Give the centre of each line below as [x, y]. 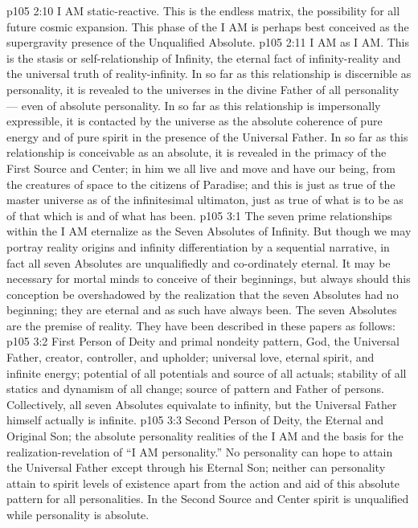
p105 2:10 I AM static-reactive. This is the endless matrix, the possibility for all [203, 10]
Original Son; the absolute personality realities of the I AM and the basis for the [205, 436]
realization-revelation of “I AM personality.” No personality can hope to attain [200, 451]
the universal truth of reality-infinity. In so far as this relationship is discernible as [209, 74]
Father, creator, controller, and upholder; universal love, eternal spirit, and [191, 357]
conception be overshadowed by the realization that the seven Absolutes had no [203, 294]
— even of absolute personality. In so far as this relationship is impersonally [194, 105]
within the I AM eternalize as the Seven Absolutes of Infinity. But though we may [209, 231]
